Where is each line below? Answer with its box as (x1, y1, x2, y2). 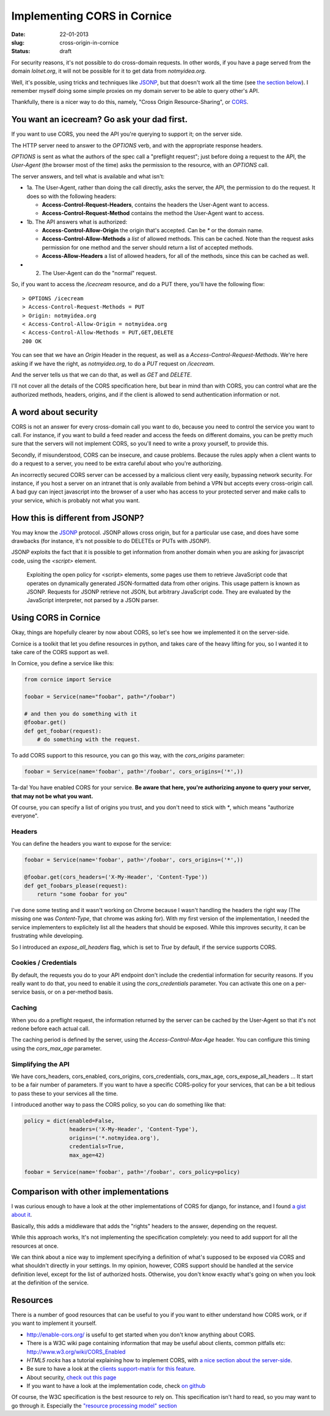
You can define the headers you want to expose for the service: (11, 840, 172, 847)
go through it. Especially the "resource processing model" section (11, 1402, 177, 1409)
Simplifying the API (11, 1060, 70, 1068)
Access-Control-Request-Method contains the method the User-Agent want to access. (42, 210, 265, 217)
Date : (11, 31, 26, 38)
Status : (11, 48, 31, 55)
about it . (11, 1211, 32, 1219)
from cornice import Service (24, 676, 112, 683)
